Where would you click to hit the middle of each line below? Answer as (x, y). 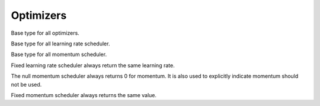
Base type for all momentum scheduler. (59, 54)
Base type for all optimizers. (45, 33)
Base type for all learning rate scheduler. (60, 44)
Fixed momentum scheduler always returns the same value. (84, 95)
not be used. (26, 84)
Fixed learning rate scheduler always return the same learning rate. (93, 65)
